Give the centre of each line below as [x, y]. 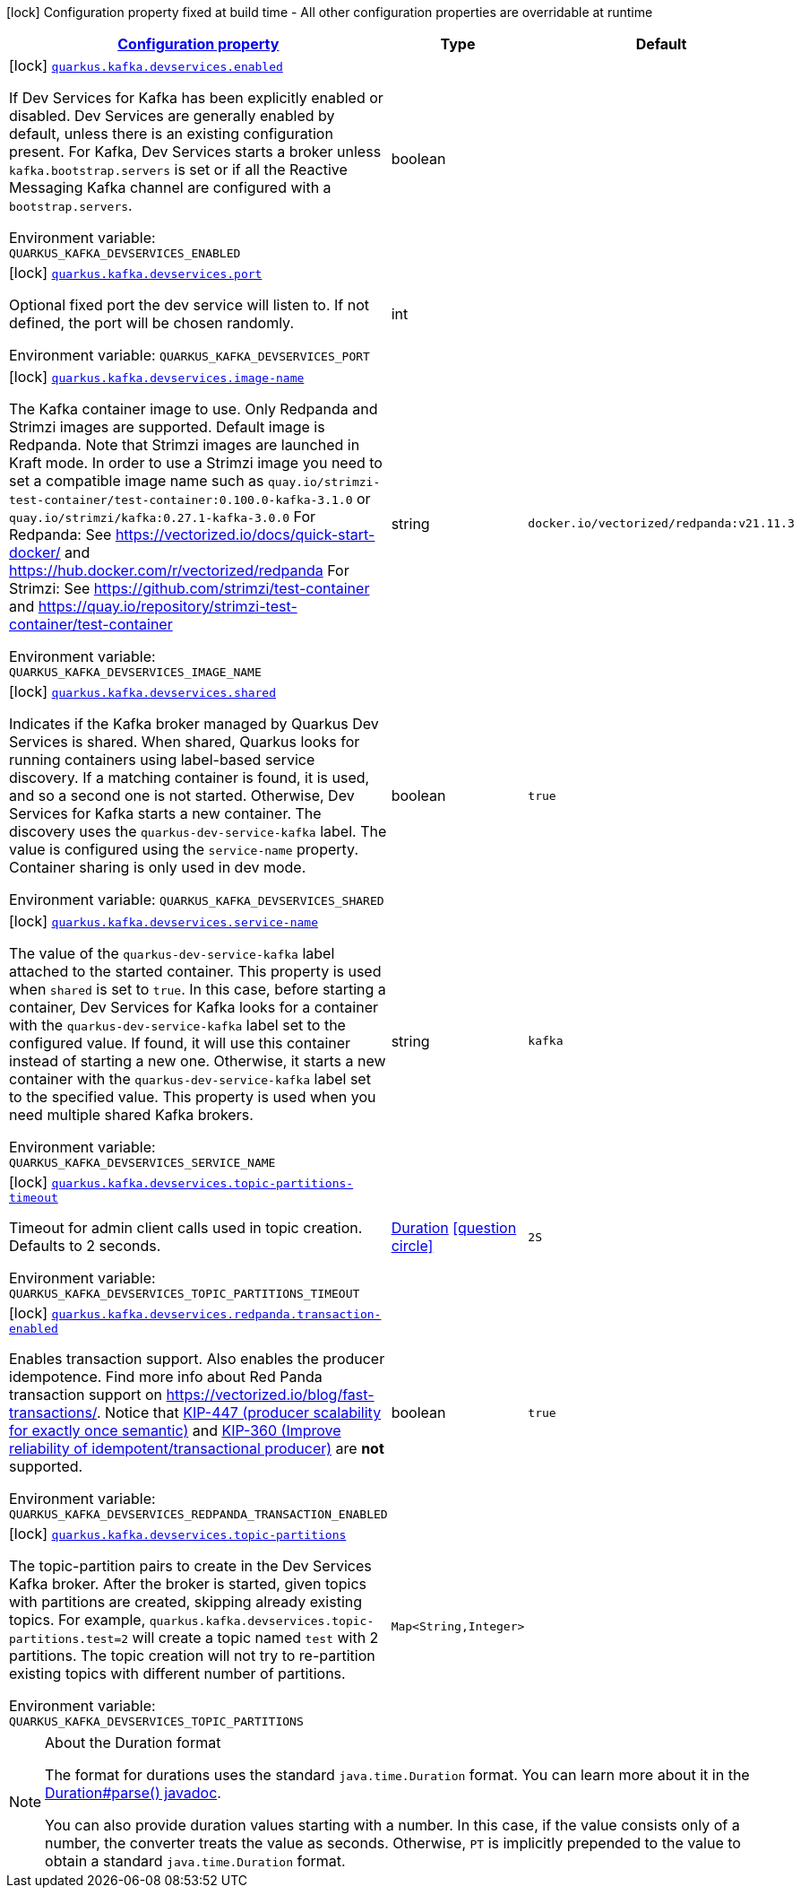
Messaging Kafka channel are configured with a [170, 187]
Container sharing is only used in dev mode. [158, 867]
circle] [412, 1246]
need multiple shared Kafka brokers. [131, 1115]
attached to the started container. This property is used [195, 971]
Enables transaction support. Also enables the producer [197, 1359]
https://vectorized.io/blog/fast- [270, 1395]
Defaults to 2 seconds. [85, 1246]
